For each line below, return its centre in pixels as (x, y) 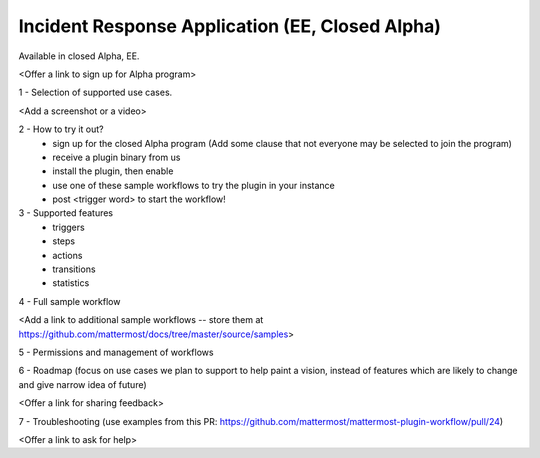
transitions (74, 269)
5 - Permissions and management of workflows (116, 352)
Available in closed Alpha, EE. (79, 56)
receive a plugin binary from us (116, 157)
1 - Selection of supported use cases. (95, 92)
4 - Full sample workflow (69, 301)
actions (67, 255)
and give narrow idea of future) (82, 384)
